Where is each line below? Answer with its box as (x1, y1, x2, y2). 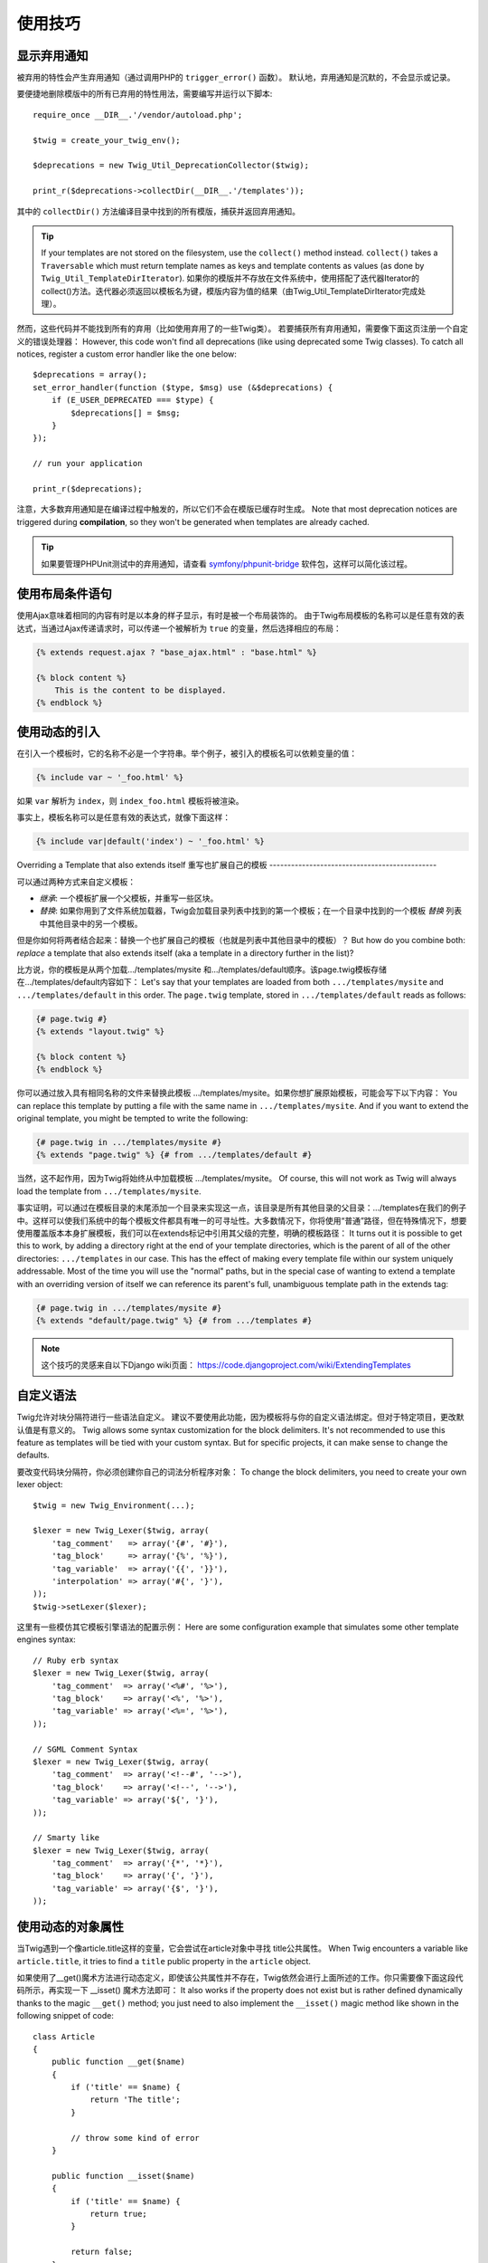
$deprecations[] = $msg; (70, 407, 181, 418)
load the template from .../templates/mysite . (16, 1186, 202, 1197)
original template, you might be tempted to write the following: (16, 1113, 249, 1124)
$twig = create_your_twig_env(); (33, 135, 181, 145)
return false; (70, 2247, 134, 2258)
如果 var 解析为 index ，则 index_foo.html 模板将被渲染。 (16, 795, 244, 806)
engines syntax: (16, 1634, 76, 1645)
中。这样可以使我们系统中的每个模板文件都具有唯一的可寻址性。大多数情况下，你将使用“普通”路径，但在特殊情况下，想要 (16, 1215, 467, 1226)
